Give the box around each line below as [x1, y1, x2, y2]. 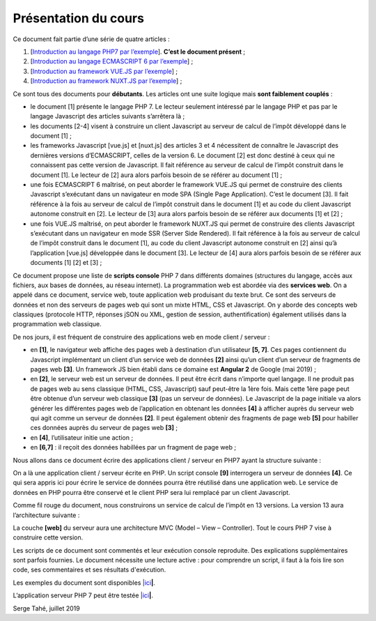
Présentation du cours [13, 10, 144, 26]
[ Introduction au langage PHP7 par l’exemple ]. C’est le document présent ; [30, 47, 246, 56]
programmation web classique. [13, 320, 102, 328]
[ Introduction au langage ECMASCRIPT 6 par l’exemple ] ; [30, 57, 194, 66]
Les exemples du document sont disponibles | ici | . [13, 578, 156, 587]
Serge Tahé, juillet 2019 [13, 604, 80, 613]
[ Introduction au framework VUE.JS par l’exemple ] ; [30, 67, 178, 75]
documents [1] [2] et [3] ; [30, 259, 102, 267]
